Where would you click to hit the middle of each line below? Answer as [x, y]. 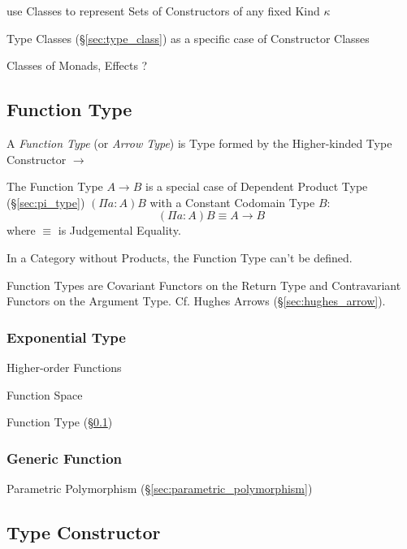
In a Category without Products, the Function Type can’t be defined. [180, 257]
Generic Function [65, 458]
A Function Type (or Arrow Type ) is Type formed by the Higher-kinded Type [199, 143]
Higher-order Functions [64, 367]
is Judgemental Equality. [119, 230]
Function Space [45, 394]
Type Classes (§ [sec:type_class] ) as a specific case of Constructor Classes [188, 38]
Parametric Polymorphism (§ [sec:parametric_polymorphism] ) [160, 488]
